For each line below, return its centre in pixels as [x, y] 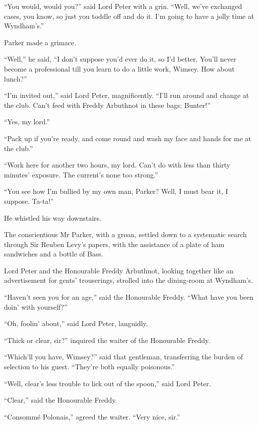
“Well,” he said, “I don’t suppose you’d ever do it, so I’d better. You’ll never [120, 59]
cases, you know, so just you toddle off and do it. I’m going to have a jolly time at [129, 16]
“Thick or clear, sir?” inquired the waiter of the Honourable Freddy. [107, 340]
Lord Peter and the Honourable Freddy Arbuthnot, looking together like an [119, 270]
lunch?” [16, 78]
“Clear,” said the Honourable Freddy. [61, 400]
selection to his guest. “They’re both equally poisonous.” [90, 367]
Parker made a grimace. [40, 42]
